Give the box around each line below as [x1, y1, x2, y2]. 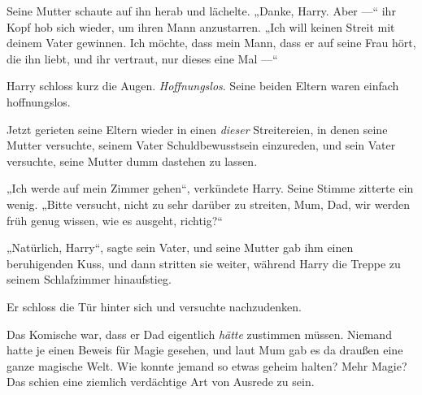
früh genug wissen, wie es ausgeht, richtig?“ [7, 211, 223, 228]
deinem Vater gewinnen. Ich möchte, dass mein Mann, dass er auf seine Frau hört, [7, 34, 416, 51]
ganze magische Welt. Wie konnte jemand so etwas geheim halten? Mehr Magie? [7, 357, 407, 374]
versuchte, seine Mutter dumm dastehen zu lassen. [7, 152, 258, 169]
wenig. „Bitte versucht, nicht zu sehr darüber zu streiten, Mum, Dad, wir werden [7, 195, 410, 212]
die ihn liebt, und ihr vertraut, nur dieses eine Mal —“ [7, 50, 278, 67]
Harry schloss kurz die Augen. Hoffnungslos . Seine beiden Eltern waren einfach [7, 77, 399, 94]
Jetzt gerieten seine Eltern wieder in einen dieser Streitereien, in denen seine [7, 120, 388, 137]
